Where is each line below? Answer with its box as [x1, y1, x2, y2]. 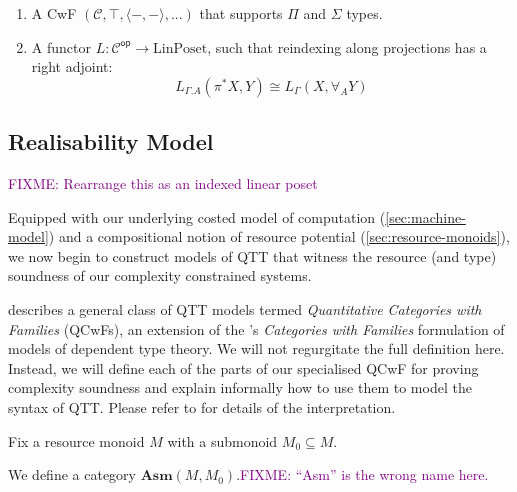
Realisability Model [8, 126, 214, 157]
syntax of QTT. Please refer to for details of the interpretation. [8, 396, 396, 417]
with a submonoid [167, 430, 278, 451]
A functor [31, 36, 91, 57]
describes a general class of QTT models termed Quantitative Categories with [8, 298, 482, 319]
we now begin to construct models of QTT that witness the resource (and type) [8, 245, 497, 266]
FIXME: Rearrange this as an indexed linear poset [8, 172, 318, 193]
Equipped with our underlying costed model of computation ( [8, 206, 386, 227]
